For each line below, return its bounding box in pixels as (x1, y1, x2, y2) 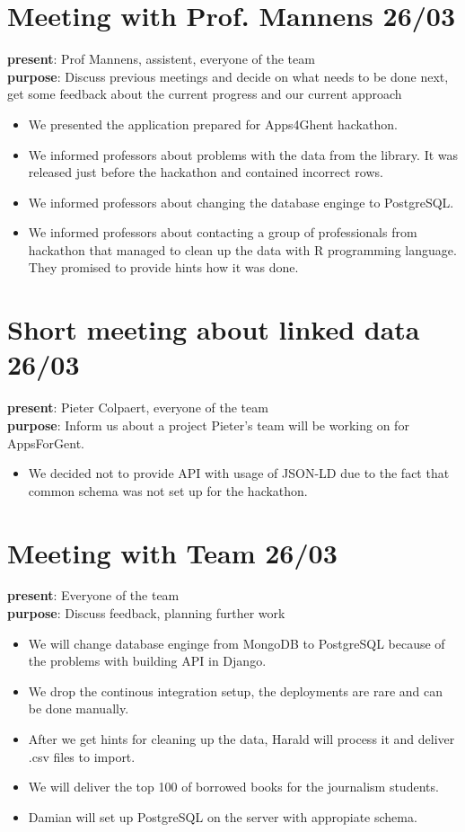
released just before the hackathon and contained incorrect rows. (28, 163, 383, 181)
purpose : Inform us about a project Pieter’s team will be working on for (7, 415, 409, 434)
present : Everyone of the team (7, 586, 180, 605)
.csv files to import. (28, 747, 136, 766)
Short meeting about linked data (7, 311, 420, 348)
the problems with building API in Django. (28, 651, 267, 670)
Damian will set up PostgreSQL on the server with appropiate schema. (28, 807, 417, 826)
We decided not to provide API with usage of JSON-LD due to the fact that (28, 464, 450, 482)
